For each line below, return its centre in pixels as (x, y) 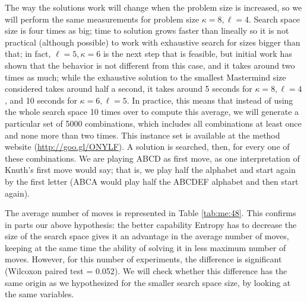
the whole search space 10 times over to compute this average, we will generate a (152, 112)
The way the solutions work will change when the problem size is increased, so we (153, 7)
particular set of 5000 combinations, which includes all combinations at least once (153, 123)
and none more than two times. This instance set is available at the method (143, 135)
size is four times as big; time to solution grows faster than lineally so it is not (147, 30)
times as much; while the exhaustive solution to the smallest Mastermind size (145, 77)
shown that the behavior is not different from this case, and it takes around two (150, 65)
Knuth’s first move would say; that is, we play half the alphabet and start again (150, 170)
